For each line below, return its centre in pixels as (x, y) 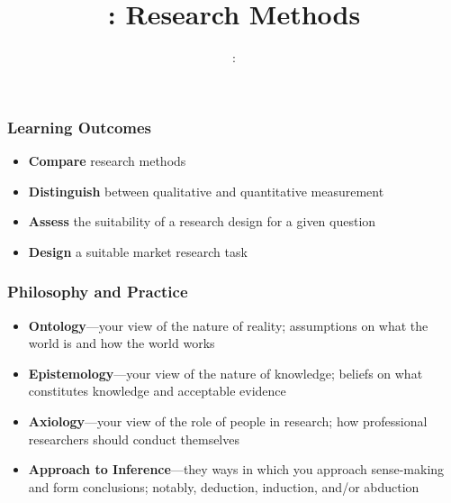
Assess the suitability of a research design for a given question (202, 221)
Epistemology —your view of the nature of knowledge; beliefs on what (225, 373)
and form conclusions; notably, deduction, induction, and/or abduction (224, 486)
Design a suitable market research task (138, 251)
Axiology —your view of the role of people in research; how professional (228, 421)
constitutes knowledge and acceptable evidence (157, 391)
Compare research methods (107, 161)
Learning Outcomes (80, 127)
